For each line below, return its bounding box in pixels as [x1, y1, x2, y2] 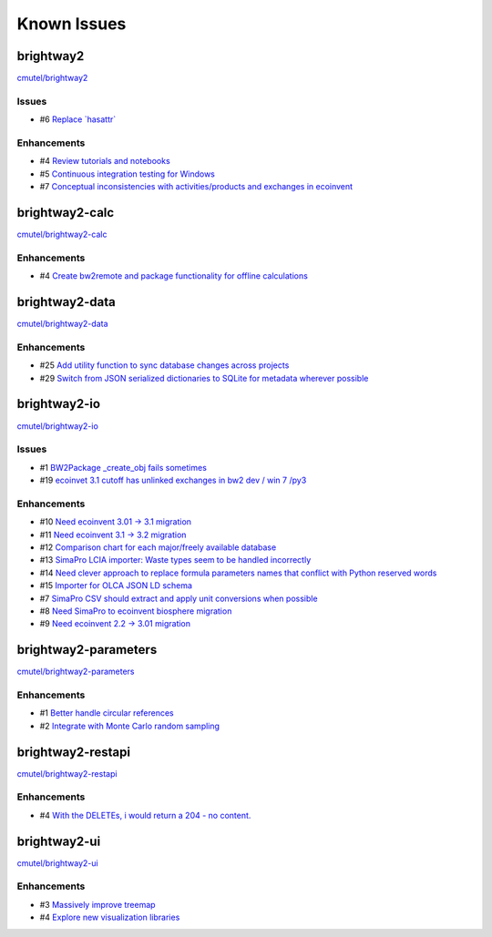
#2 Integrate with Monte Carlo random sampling [39, 720, 220, 731]
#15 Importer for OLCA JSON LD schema [39, 580, 193, 591]
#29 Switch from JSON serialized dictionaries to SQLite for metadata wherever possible [39, 372, 369, 383]
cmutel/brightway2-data [16, 319, 108, 330]
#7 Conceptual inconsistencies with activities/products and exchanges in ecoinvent [39, 181, 354, 192]
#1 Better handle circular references [39, 708, 175, 718]
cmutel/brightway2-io [16, 420, 99, 432]
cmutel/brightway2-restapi [16, 768, 118, 779]
